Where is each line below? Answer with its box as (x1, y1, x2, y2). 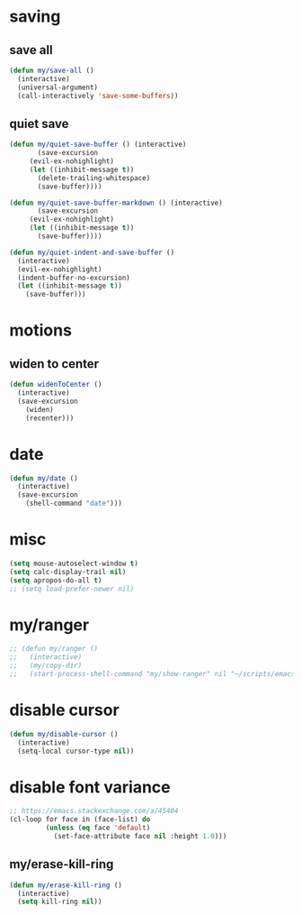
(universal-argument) (17, 83, 99, 92)
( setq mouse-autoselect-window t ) (9, 559, 139, 568)
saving (9, 6, 61, 27)
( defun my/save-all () (9, 66, 94, 75)
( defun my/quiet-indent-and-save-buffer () (9, 248, 175, 257)
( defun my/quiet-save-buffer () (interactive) (9, 140, 187, 150)
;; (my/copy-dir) (9, 661, 83, 671)
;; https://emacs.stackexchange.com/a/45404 (9, 807, 179, 816)
